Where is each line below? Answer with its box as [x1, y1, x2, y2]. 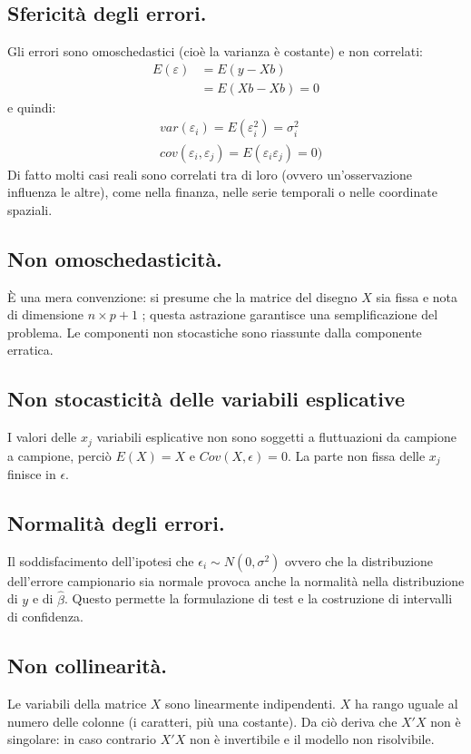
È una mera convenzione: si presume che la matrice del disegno [7, 287, 358, 306]
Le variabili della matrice [7, 693, 147, 712]
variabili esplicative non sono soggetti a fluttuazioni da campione [96, 427, 456, 446]
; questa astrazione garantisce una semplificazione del [142, 305, 438, 324]
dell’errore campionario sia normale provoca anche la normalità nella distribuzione [7, 571, 465, 590]
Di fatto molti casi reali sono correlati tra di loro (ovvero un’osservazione [7, 164, 413, 183]
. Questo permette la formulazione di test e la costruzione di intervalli [64, 589, 453, 608]
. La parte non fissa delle [287, 446, 426, 465]
